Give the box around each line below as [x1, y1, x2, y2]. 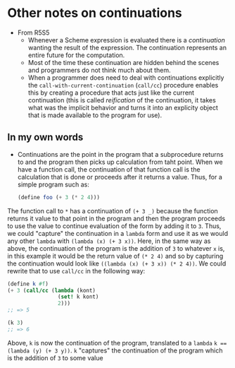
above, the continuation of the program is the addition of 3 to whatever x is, [7, 244, 225, 252]
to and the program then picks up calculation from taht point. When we [17, 158, 223, 166]
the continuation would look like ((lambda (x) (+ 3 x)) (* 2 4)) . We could [7, 259, 227, 268]
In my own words [7, 131, 84, 143]
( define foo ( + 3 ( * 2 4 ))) [17, 194, 101, 201]
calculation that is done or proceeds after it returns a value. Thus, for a [17, 172, 223, 181]
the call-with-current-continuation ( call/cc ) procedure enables [27, 81, 219, 89]
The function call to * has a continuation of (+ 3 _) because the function [7, 206, 218, 215]
